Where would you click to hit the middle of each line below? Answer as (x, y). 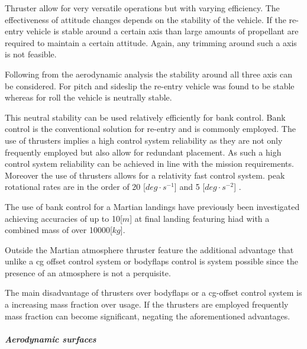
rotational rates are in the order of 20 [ (75, 187)
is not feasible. (31, 54)
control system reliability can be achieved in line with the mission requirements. (149, 164)
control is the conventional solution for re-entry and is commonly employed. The (150, 129)
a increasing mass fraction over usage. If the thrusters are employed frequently (147, 304)
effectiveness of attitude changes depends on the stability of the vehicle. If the (146, 19)
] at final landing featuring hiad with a (200, 218)
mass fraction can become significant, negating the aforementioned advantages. (148, 316)
